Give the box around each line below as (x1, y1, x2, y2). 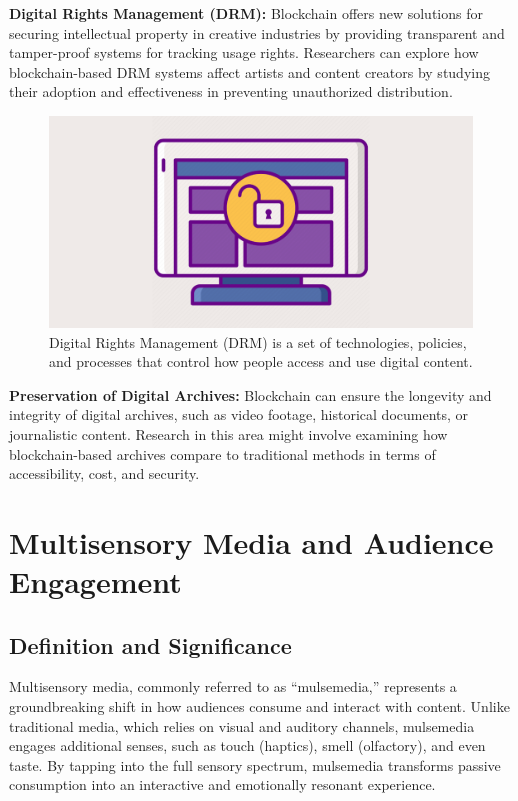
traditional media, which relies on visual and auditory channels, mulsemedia (9, 715, 475, 736)
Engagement (9, 561, 182, 602)
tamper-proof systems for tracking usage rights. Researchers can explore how (9, 42, 479, 63)
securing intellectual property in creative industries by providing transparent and (9, 22, 505, 43)
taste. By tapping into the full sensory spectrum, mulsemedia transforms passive (9, 754, 501, 775)
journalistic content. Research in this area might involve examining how (9, 423, 448, 444)
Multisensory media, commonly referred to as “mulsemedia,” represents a (9, 676, 457, 697)
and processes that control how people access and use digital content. (49, 351, 473, 372)
